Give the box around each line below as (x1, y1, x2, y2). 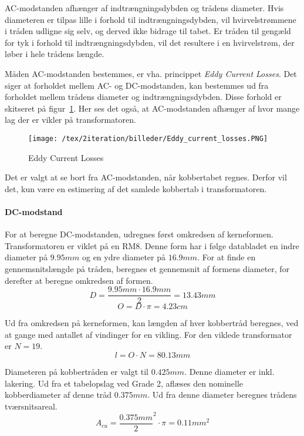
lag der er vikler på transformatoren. (5, 113, 136, 126)
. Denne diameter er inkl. (184, 365, 275, 377)
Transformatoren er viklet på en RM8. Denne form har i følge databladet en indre (5, 239, 299, 251)
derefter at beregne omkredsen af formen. (5, 274, 153, 286)
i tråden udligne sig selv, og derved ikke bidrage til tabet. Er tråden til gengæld (5, 25, 291, 37)
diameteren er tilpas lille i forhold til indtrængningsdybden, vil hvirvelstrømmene (5, 13, 296, 25)
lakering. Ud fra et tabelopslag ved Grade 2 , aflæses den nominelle (5, 377, 244, 389)
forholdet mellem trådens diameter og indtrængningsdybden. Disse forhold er (5, 90, 282, 103)
